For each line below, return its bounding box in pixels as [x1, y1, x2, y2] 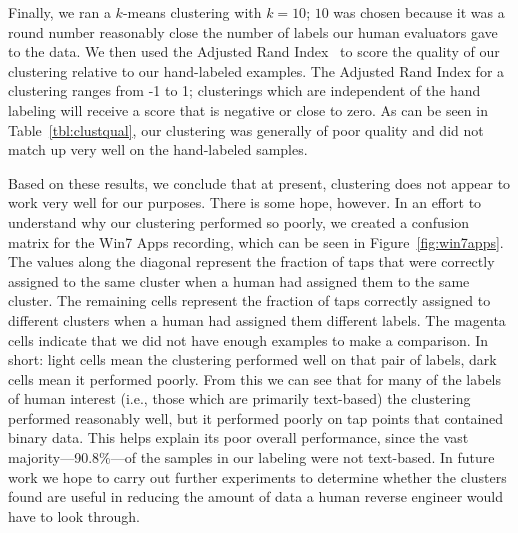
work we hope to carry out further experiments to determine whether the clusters [8, 466, 507, 487]
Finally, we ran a [8, 2, 111, 22]
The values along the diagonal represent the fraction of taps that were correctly [8, 251, 495, 272]
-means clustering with [122, 2, 262, 22]
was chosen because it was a [333, 2, 505, 22]
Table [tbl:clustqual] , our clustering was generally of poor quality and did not [8, 119, 484, 140]
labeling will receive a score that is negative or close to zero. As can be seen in [8, 99, 488, 120]
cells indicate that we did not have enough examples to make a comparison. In [8, 329, 489, 350]
